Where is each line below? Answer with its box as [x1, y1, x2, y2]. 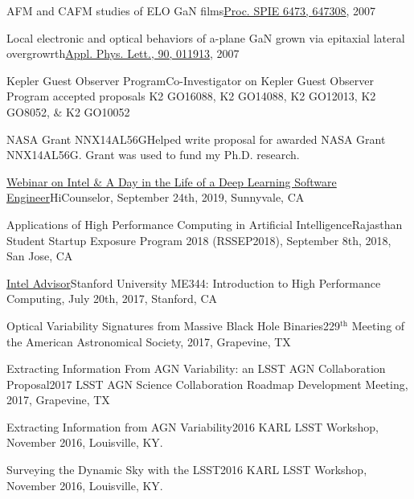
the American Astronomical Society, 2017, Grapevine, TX [6, 333, 291, 350]
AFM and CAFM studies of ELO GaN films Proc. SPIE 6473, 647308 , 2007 [6, 2, 376, 18]
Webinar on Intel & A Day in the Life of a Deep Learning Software [6, 173, 337, 190]
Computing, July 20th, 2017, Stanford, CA [6, 290, 218, 307]
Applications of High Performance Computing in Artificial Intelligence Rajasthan [6, 215, 403, 232]
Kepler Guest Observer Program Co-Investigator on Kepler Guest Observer [6, 72, 374, 88]
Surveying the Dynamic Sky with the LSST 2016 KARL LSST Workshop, [6, 461, 367, 478]
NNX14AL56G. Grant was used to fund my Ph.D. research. [6, 146, 300, 163]
